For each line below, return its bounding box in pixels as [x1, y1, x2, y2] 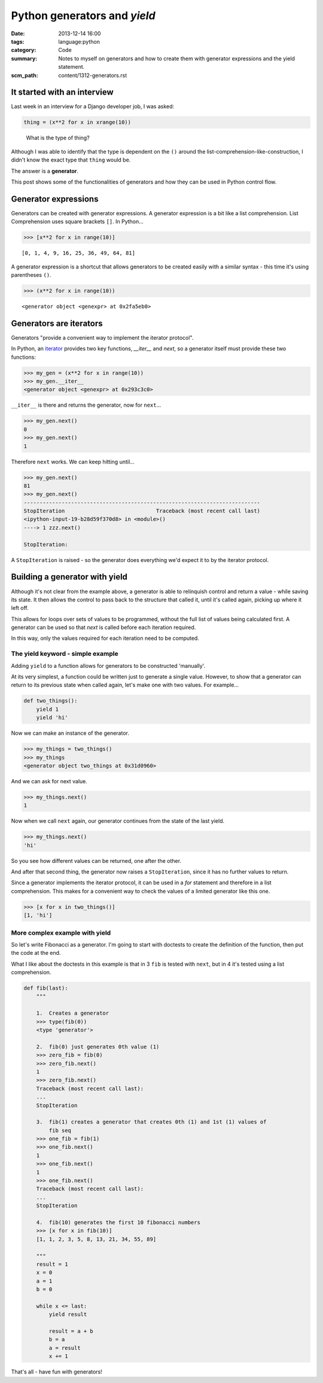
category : [11, 47, 36, 54]
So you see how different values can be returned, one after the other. [11, 857, 182, 864]
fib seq [48, 1127, 72, 1134]
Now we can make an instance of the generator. [11, 729, 130, 737]
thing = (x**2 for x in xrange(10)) [23, 119, 132, 126]
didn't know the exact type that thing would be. [11, 156, 131, 164]
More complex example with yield [11, 929, 111, 937]
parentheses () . [11, 271, 51, 278]
